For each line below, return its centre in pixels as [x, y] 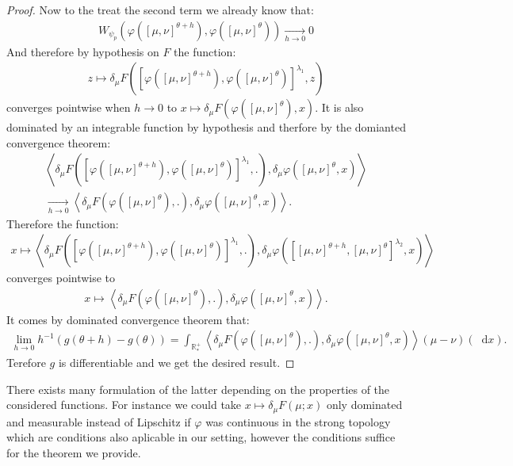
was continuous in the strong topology [298, 421]
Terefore [26, 363]
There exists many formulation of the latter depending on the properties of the [198, 389]
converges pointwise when [69, 107]
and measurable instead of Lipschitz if [99, 421]
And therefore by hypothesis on [83, 51]
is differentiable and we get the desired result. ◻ [176, 363]
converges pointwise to [61, 278]
